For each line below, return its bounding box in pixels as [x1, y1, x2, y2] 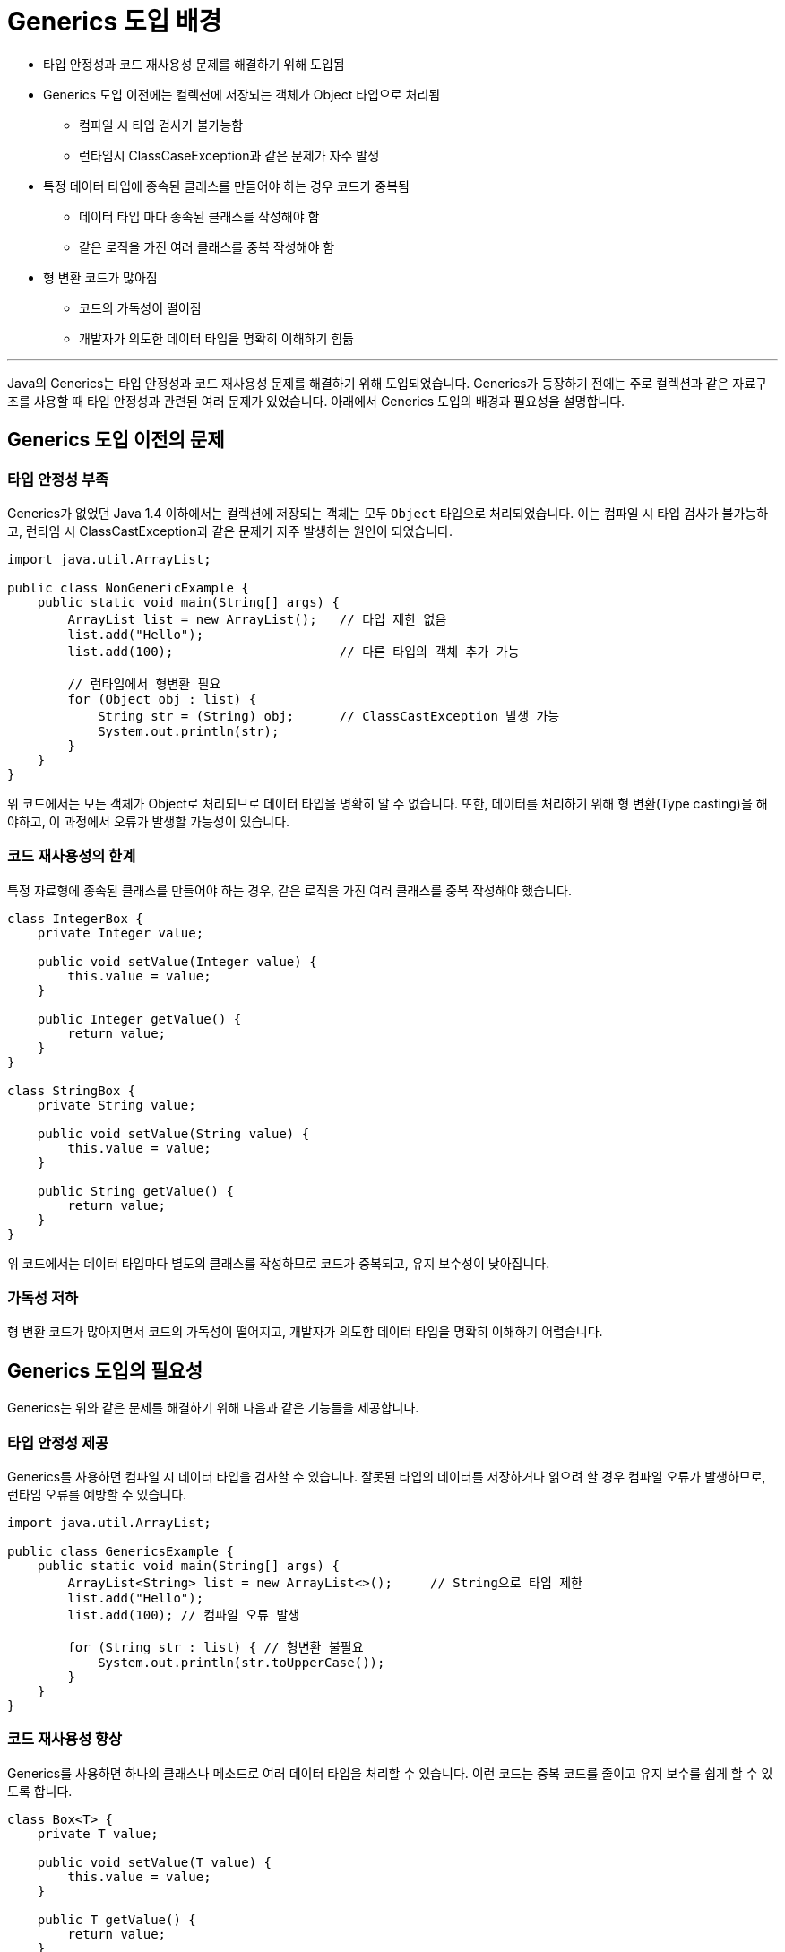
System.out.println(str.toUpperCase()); [98, 1655, 385, 1671]
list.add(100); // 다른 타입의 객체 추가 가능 [67, 643, 520, 659]
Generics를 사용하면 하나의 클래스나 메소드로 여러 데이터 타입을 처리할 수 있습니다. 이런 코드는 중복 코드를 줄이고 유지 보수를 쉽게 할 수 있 [7, 1765, 773, 1781]
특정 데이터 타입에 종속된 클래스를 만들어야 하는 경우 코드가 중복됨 [43, 177, 410, 194]
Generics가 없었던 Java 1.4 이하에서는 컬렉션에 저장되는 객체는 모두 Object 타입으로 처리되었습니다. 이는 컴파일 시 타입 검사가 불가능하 [7, 505, 769, 521]
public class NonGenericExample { [7, 580, 249, 595]
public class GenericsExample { [7, 1544, 234, 1559]
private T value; [37, 1826, 159, 1841]
